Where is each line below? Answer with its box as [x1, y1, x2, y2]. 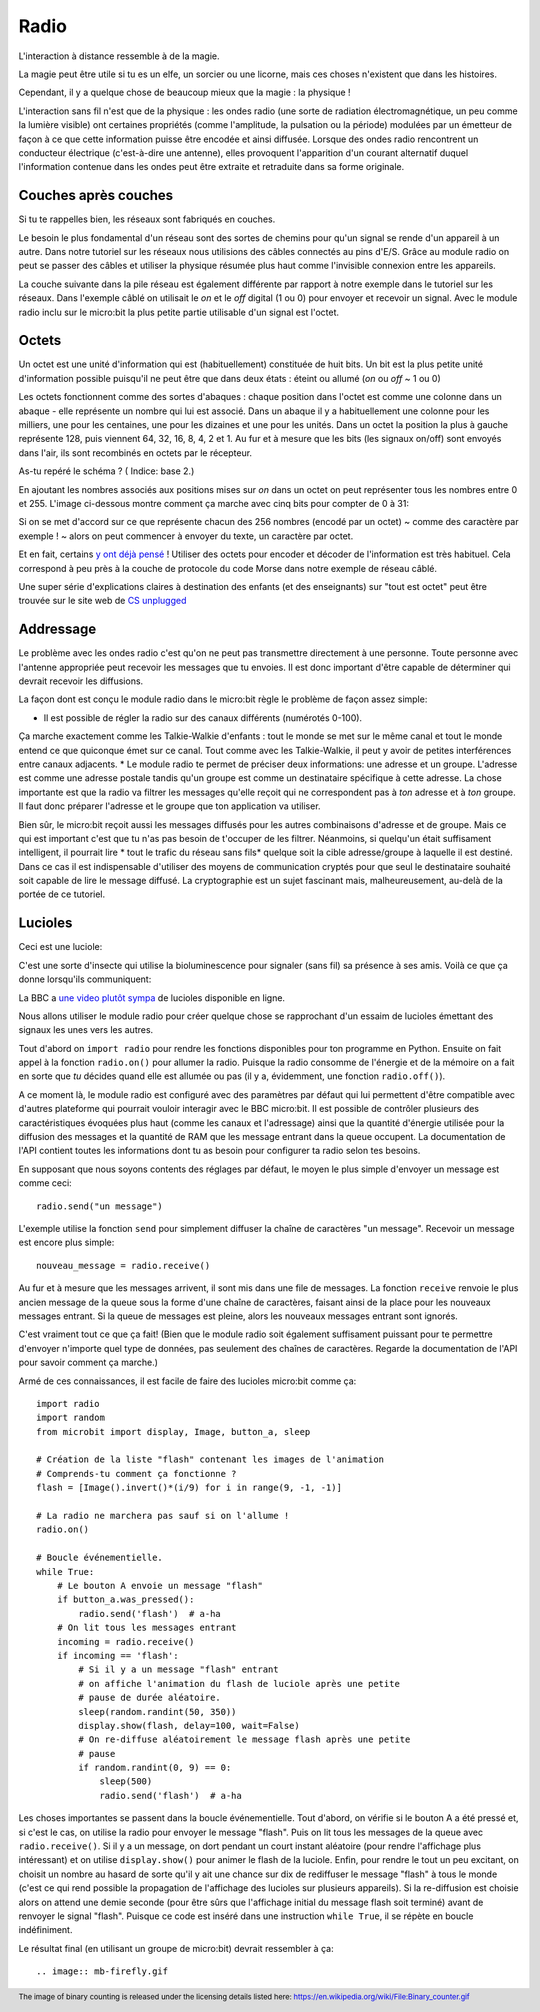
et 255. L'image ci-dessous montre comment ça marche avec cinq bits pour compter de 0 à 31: [18, 497, 410, 509]
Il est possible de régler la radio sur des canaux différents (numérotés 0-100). [43, 711, 363, 724]
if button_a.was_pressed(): [56, 1594, 195, 1605]
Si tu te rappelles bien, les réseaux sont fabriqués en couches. [18, 213, 276, 225]
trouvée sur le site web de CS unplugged [18, 595, 187, 607]
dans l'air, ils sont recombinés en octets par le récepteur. [18, 446, 253, 459]
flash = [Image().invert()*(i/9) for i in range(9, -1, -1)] [36, 1482, 342, 1494]
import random [36, 1412, 105, 1424]
